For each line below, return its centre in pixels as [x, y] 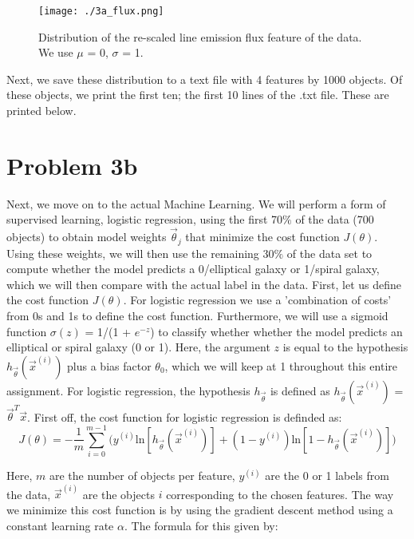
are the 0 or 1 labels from [327, 476]
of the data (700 [335, 219]
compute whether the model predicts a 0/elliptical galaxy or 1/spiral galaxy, [193, 269]
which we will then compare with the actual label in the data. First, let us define [204, 284]
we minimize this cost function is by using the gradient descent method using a [200, 510]
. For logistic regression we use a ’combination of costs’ [257, 300]
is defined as [300, 390]
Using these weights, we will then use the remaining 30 [140, 253]
